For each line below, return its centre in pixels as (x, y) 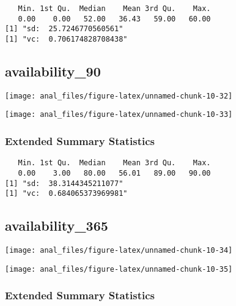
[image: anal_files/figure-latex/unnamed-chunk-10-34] (119, 251)
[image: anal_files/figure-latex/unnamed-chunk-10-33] (119, 115)
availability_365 (57, 226)
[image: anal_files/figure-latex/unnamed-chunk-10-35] (119, 269)
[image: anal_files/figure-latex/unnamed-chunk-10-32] (119, 96)
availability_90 (53, 71)
